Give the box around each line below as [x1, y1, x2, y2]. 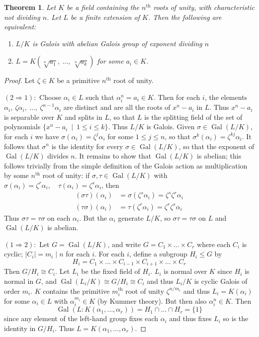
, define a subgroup [129, 249, 187, 259]
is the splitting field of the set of [144, 111, 243, 122]
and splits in [65, 111, 102, 122]
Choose [39, 91, 62, 102]
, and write [107, 239, 141, 249]
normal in [4, 275, 34, 286]
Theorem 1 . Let [4, 2, 56, 12]
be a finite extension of [71, 11, 140, 22]
